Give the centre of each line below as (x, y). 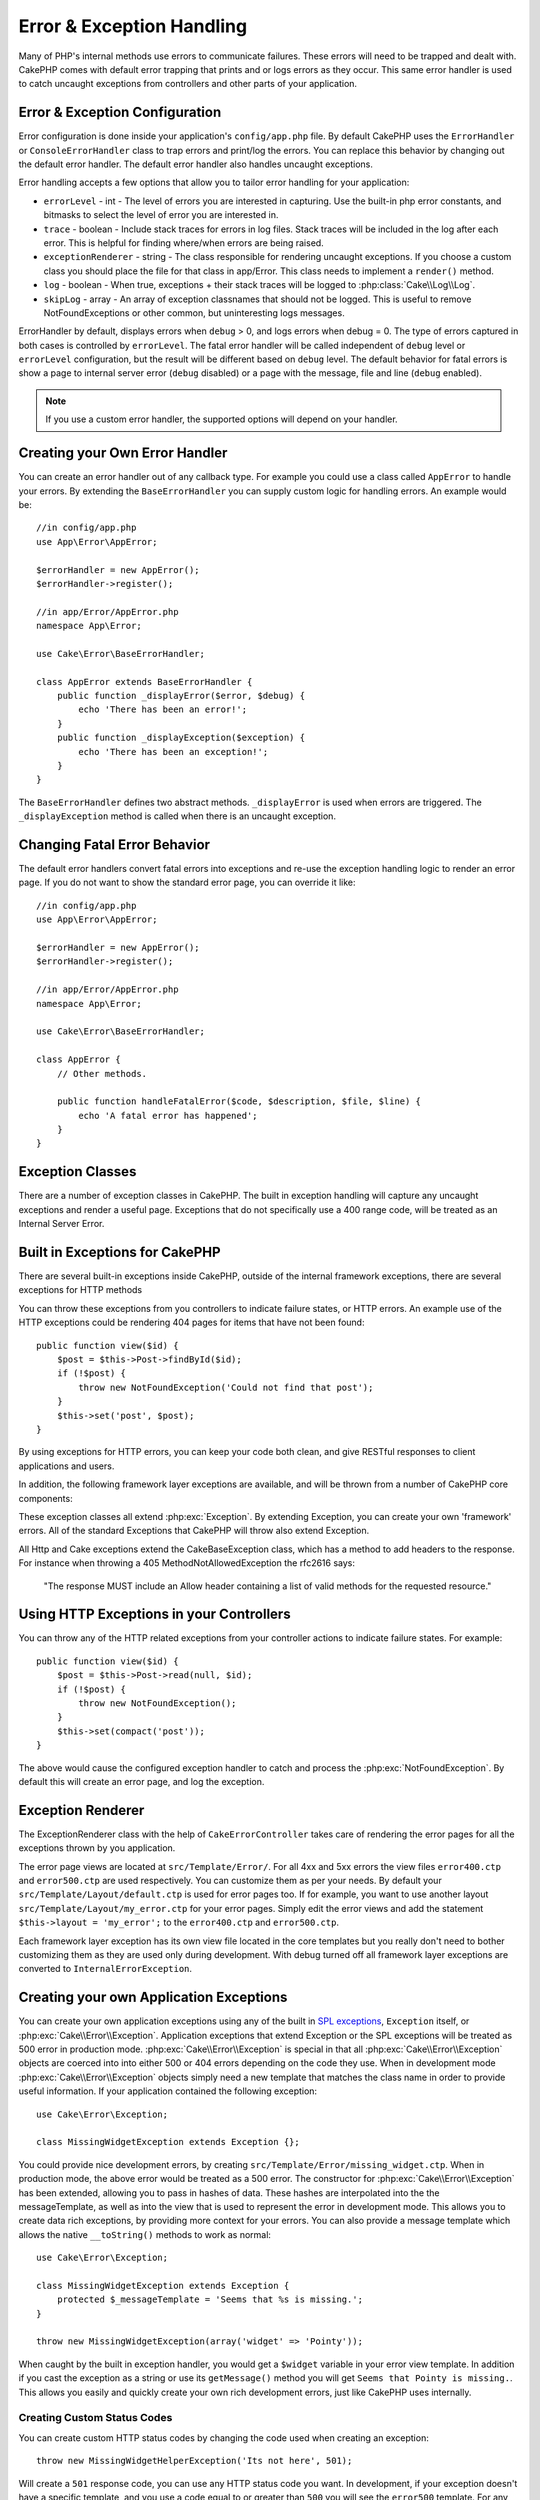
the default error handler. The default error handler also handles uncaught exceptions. (196, 164)
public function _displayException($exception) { (180, 738)
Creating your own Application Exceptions (153, 1997)
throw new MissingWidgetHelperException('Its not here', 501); (194, 2461)
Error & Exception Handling (133, 26)
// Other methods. (102, 1073)
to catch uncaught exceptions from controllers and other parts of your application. (188, 84)
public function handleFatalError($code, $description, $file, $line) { (239, 1101)
